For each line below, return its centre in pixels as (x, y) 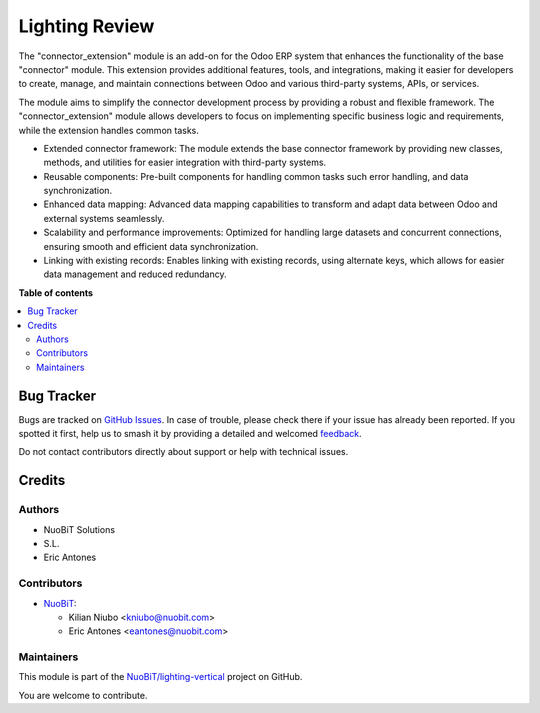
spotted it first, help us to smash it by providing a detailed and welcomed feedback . (190, 434)
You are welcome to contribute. (83, 695)
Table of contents (56, 292)
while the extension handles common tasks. (108, 130)
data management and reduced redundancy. (135, 274)
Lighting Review (86, 26)
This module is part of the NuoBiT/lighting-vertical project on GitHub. (160, 677)
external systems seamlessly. (104, 218)
